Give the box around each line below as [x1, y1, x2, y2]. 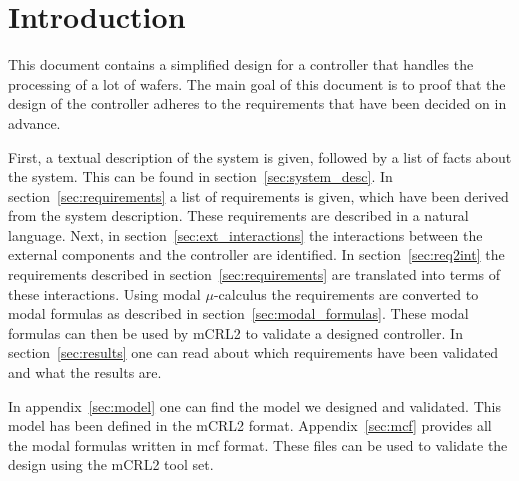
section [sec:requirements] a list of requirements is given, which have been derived [8, 185, 509, 206]
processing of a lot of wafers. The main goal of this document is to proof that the [8, 73, 506, 94]
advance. [8, 112, 61, 133]
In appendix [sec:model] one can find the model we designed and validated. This [8, 395, 501, 416]
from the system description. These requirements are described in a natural [8, 205, 469, 226]
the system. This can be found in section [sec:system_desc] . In [8, 166, 393, 187]
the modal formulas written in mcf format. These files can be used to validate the [8, 434, 508, 455]
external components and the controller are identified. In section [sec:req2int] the [8, 244, 505, 265]
